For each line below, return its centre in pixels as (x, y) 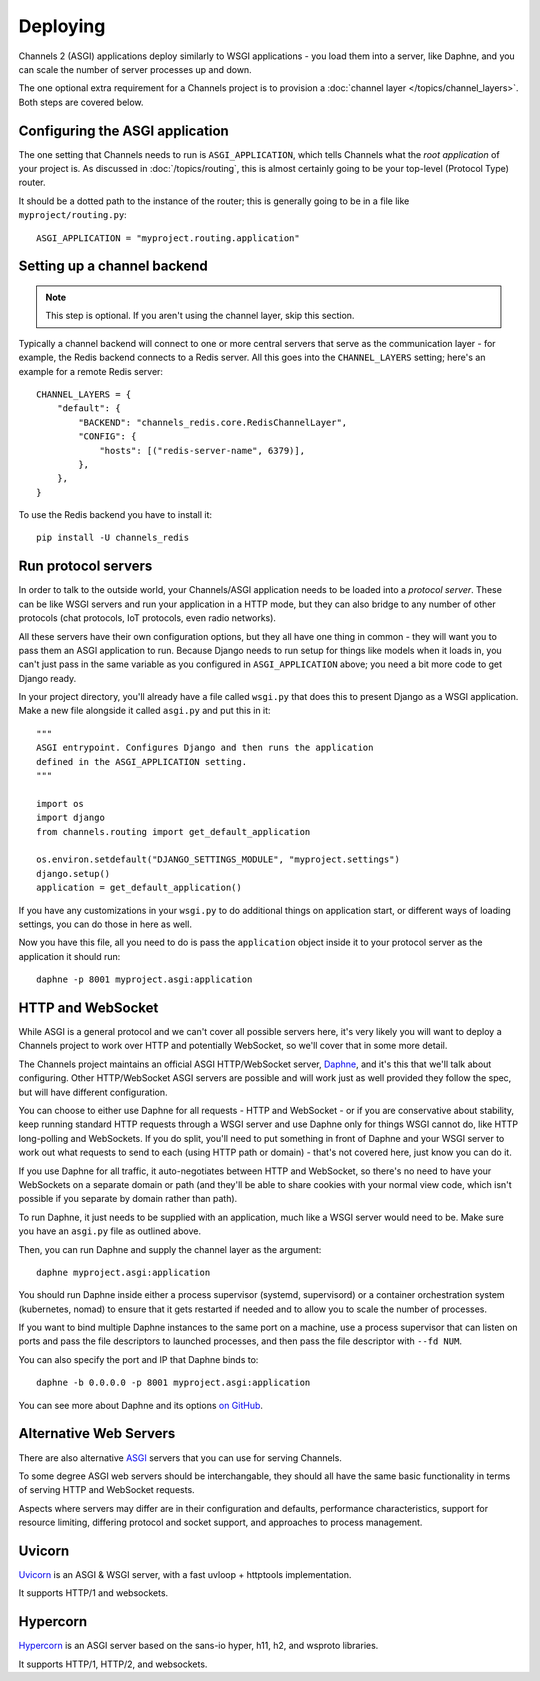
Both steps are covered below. (81, 102)
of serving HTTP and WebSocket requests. (106, 1490)
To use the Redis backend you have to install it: (115, 515)
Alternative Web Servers (97, 1433)
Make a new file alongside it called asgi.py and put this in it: (144, 711)
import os (60, 803)
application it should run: (69, 956)
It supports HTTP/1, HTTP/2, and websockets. (113, 1664)
